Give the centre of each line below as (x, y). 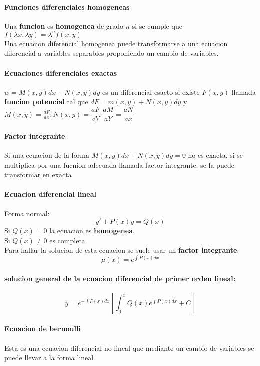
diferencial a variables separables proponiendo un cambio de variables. (111, 53)
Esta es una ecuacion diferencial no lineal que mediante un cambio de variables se (129, 348)
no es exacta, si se (216, 154)
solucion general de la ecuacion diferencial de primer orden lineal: (120, 278)
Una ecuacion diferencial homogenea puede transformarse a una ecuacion (116, 43)
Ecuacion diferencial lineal (50, 194)
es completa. (68, 240)
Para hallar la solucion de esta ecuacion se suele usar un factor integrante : (122, 250)
